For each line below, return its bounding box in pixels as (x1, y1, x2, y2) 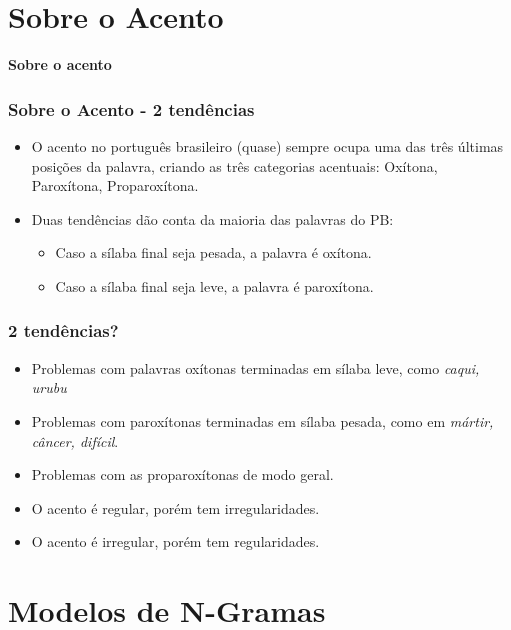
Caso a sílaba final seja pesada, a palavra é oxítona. (55, 242, 372, 263)
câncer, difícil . (31, 430, 119, 451)
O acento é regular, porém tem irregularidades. (31, 497, 320, 518)
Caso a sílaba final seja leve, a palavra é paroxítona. (55, 275, 374, 296)
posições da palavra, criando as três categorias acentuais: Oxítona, (31, 155, 438, 176)
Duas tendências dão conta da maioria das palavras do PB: (31, 208, 394, 229)
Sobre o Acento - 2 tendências (8, 96, 255, 121)
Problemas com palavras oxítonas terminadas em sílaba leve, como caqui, (31, 357, 480, 378)
